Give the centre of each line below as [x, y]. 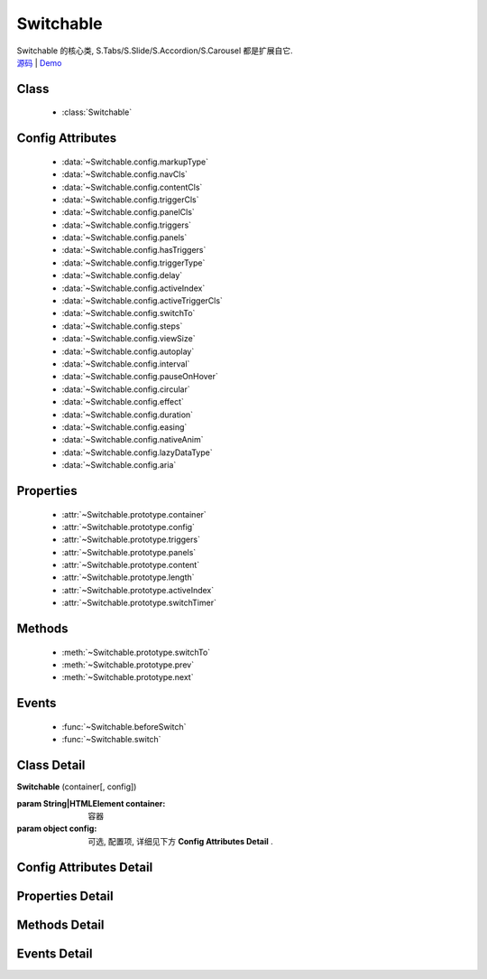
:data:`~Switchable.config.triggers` [127, 225]
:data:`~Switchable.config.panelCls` [129, 212]
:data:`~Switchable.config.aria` [119, 465]
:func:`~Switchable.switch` [111, 740]
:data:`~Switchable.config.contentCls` [132, 187]
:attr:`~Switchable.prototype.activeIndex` [138, 590]
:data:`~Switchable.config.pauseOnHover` [140, 377]
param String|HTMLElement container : [91, 803]
